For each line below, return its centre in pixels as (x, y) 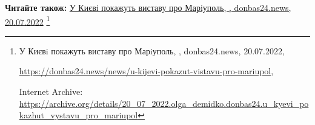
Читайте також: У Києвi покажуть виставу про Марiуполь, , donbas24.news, (148, 7)
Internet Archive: (51, 91)
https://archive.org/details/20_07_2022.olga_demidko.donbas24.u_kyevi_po (164, 103)
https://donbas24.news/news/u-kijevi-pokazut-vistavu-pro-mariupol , (146, 71)
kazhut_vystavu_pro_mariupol (78, 115)
